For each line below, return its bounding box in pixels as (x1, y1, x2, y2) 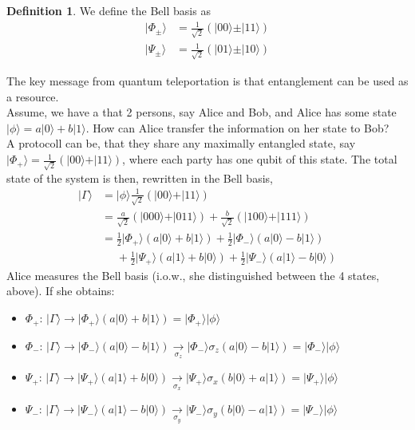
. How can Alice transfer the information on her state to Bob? (85, 119, 389, 136)
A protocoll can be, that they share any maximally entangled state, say (6, 135, 356, 152)
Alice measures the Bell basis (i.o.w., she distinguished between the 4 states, (6, 266, 380, 283)
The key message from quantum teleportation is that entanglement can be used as (6, 73, 409, 89)
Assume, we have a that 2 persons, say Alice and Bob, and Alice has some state (6, 104, 397, 120)
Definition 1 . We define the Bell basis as (6, 2, 211, 18)
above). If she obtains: (6, 282, 115, 299)
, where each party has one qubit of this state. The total (122, 151, 397, 168)
